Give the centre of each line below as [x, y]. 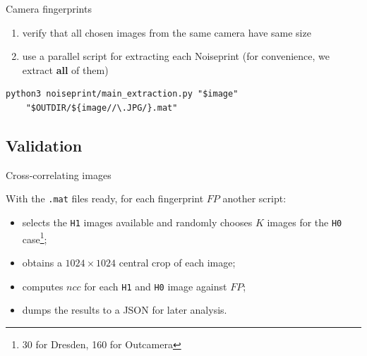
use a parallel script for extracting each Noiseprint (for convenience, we [176, 56]
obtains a [42, 262]
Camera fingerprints [49, 8]
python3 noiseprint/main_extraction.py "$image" [122, 94]
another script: [254, 198]
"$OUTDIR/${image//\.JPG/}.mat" [102, 108]
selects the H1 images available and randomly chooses [137, 222]
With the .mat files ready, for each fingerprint [105, 198]
